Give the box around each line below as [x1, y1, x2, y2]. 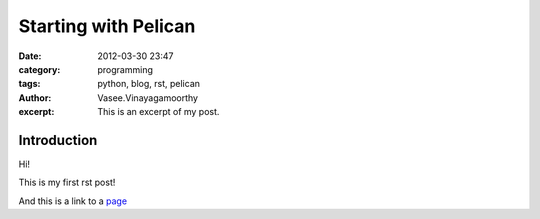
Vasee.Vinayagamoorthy [97, 91, 199, 104]
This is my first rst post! [18, 176, 116, 189]
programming [97, 63, 154, 75]
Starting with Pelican [18, 15, 196, 37]
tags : [18, 78, 41, 90]
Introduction [18, 131, 98, 149]
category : [18, 63, 61, 75]
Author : [18, 91, 52, 104]
